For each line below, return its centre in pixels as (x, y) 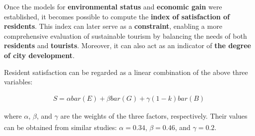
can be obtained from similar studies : (61, 127)
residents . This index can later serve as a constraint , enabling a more (113, 26)
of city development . (39, 55)
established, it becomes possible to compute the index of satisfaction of (117, 16)
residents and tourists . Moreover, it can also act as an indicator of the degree (127, 45)
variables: (18, 82)
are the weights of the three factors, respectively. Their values (154, 115)
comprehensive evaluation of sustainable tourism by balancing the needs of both (126, 35)
